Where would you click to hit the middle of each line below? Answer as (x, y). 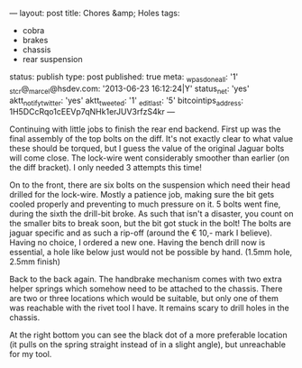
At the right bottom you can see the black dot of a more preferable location (149, 335)
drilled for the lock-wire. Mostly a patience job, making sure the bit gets (142, 195)
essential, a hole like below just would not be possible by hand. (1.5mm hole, (151, 253)
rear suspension (52, 59)
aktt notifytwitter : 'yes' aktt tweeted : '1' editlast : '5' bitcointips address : (127, 101)
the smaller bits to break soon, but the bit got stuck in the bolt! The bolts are (150, 224)
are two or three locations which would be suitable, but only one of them (144, 299)
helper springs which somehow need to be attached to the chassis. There (146, 289)
